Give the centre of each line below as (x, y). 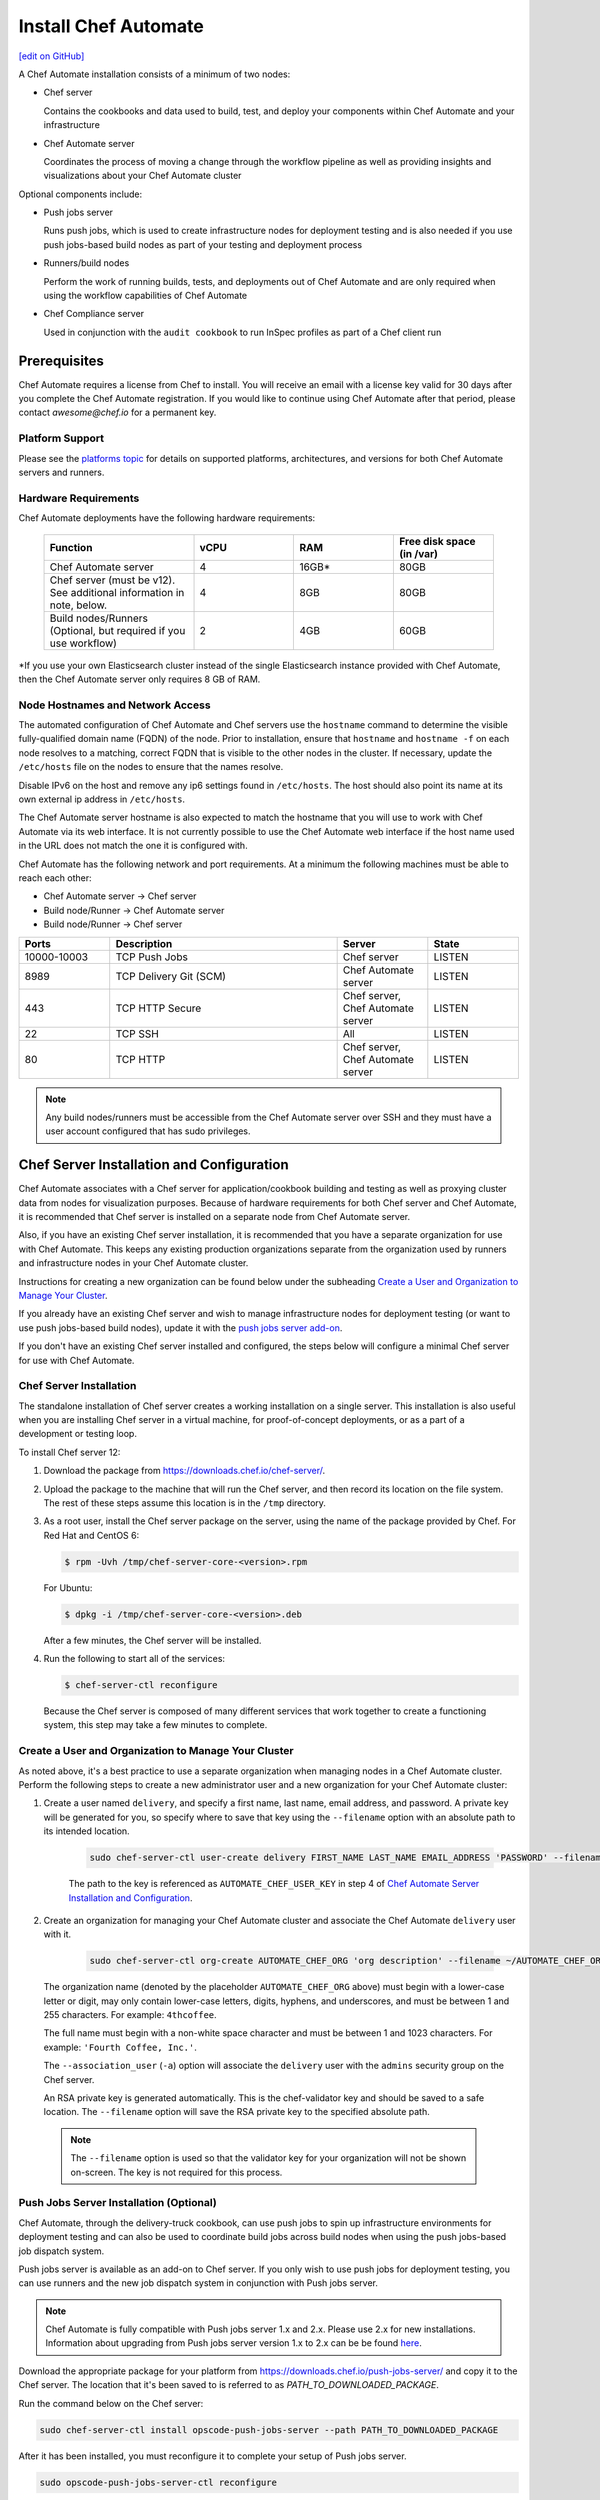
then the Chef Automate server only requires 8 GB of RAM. (139, 679)
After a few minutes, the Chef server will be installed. (152, 1640)
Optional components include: (80, 194)
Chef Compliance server (94, 314)
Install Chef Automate (111, 26)
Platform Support (61, 438)
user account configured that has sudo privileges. (148, 1131)
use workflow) (83, 643)
